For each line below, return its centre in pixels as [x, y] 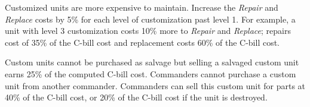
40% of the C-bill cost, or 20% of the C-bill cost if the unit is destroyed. [136, 97]
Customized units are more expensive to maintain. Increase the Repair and [142, 7]
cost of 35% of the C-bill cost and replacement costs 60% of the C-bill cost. [142, 42]
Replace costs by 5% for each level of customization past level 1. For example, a [150, 19]
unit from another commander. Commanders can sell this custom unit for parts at [155, 85]
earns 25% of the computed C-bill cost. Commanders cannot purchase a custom [151, 73]
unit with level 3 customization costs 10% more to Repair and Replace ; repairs [148, 31]
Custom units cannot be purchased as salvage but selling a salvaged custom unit [152, 62]
